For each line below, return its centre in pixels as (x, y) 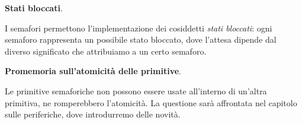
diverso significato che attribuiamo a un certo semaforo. (106, 51)
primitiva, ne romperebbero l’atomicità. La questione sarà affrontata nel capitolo (151, 102)
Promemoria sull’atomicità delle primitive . (93, 71)
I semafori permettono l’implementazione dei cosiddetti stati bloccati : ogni (139, 28)
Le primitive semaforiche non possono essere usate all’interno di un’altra (136, 90)
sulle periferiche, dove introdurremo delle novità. (93, 114)
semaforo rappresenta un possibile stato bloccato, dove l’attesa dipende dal (141, 39)
